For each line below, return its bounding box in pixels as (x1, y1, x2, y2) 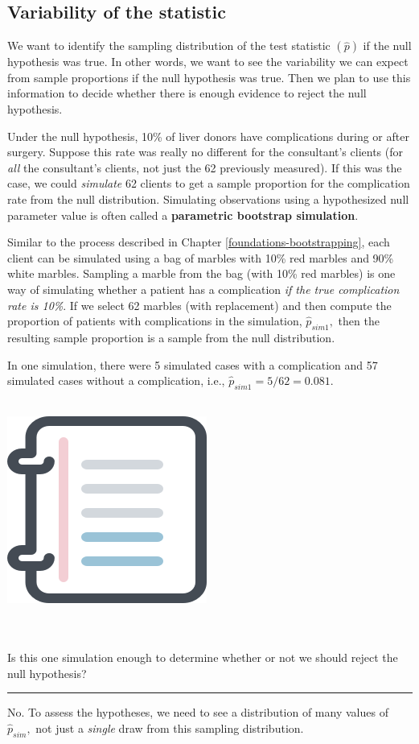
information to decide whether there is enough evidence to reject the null (7, 85, 367, 101)
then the (338, 312, 380, 329)
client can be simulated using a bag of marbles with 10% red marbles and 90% (7, 249, 394, 266)
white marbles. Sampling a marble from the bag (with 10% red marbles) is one (7, 265, 396, 282)
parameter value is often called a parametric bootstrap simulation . (7, 206, 359, 223)
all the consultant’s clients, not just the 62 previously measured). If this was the (7, 159, 402, 176)
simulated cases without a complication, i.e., (7, 372, 225, 389)
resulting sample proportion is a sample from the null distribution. (7, 329, 335, 345)
